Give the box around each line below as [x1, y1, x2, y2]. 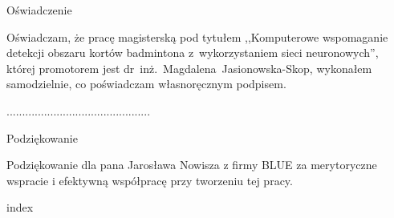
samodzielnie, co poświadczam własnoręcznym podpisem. [6, 75, 286, 92]
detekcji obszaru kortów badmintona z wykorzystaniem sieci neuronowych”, [6, 44, 379, 61]
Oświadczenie [6, 2, 72, 18]
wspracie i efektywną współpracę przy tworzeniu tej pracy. [6, 172, 293, 188]
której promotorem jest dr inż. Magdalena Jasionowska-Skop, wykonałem [6, 59, 372, 76]
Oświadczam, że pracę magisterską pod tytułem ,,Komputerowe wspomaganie [6, 28, 388, 45]
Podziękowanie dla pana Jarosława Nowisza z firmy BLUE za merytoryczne [6, 156, 377, 173]
